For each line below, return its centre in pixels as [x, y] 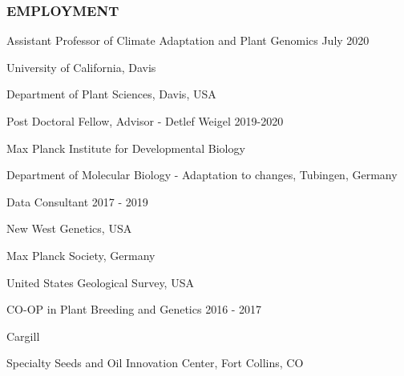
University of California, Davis [81, 67]
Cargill [23, 336]
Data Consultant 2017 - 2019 [77, 201]
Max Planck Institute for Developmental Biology [126, 148]
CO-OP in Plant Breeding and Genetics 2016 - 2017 [134, 309]
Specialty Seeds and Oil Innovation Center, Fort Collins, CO [155, 363]
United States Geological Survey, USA [100, 282]
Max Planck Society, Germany [81, 255]
